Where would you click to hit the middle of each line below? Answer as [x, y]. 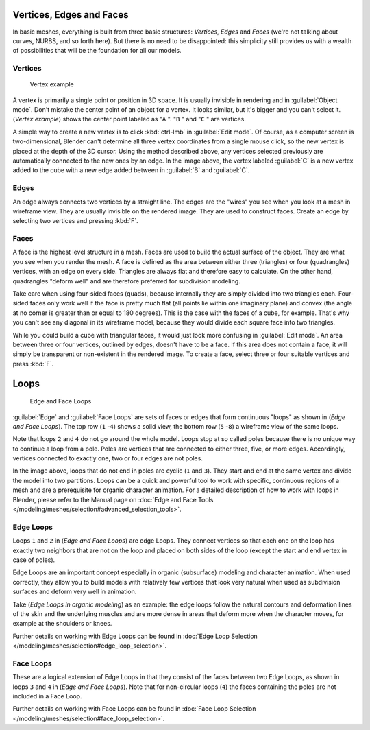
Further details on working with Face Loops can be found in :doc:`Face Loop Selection [134, 709]
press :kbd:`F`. [33, 364]
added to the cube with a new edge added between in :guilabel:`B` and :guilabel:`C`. [131, 170]
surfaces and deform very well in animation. [75, 592]
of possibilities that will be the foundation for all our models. [97, 51]
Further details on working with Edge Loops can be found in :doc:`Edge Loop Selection [135, 636]
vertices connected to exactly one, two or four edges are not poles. [108, 458]
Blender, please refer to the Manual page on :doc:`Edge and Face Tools [113, 499]
